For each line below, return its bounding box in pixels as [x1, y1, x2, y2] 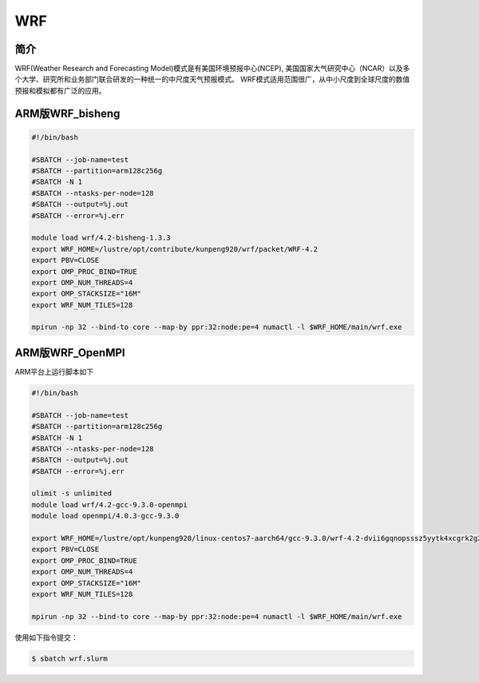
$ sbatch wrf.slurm [31, 653, 108, 663]
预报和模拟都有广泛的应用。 [14, 85, 106, 95]
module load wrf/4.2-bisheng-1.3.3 [31, 233, 171, 243]
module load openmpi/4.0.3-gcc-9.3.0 [31, 511, 180, 521]
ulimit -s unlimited [31, 489, 112, 498]
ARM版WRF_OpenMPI [14, 346, 125, 359]
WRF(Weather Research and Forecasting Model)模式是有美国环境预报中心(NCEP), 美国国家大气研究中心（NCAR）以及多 [14, 64, 410, 73]
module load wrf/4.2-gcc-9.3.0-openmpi [31, 500, 188, 509]
